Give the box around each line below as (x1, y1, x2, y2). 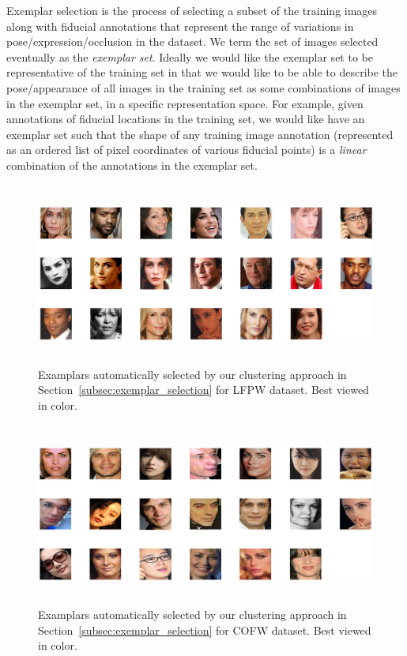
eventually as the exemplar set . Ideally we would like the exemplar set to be (6, 48, 373, 65)
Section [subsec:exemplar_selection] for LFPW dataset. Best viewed (38, 381, 369, 398)
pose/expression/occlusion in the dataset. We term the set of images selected (6, 33, 379, 50)
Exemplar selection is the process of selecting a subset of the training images (6, 2, 378, 18)
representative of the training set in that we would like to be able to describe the (6, 64, 398, 81)
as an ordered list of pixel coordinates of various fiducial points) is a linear (6, 141, 367, 158)
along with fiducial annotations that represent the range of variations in (6, 17, 354, 34)
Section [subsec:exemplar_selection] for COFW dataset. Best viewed (38, 621, 371, 638)
